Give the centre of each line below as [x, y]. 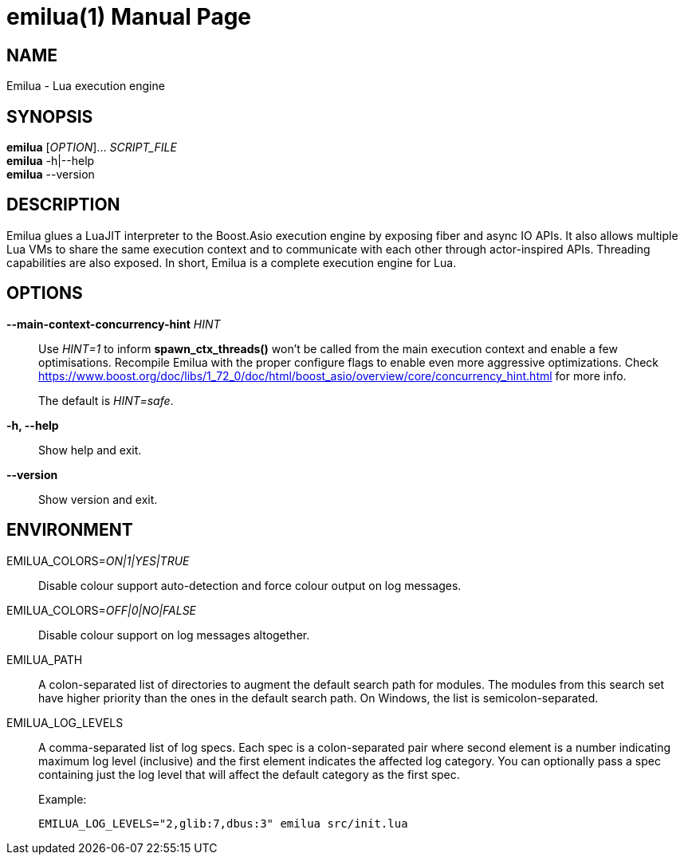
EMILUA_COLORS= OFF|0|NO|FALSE [102, 610]
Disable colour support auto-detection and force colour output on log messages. [250, 585]
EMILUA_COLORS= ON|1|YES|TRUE [98, 560]
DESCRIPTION [63, 205]
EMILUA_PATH [45, 659]
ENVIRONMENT [70, 530]
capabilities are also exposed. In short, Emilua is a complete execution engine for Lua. [232, 262]
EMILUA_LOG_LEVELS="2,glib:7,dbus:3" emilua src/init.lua [223, 823]
